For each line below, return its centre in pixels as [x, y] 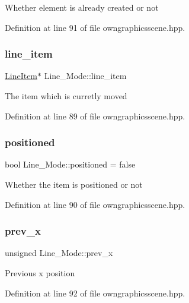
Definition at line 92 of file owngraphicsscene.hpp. [95, 293]
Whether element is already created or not [82, 7]
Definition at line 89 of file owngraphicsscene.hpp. [95, 116]
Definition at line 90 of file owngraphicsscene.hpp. [95, 204]
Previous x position [40, 273]
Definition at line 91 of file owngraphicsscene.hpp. [95, 27]
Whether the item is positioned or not [74, 184]
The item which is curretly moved [66, 96]
